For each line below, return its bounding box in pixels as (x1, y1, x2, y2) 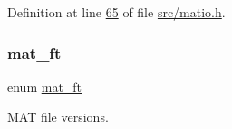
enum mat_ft (7, 76, 82, 95)
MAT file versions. (7, 107, 109, 126)
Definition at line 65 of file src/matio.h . (7, 3, 226, 21)
